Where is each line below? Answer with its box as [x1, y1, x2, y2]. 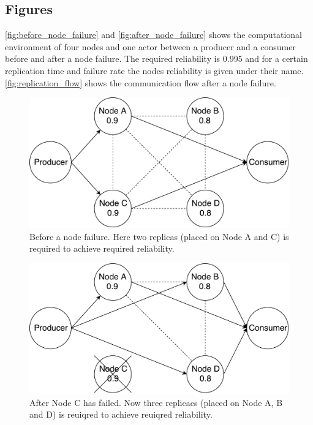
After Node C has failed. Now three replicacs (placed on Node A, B [29, 396, 283, 408]
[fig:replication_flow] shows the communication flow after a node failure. [5, 76, 276, 89]
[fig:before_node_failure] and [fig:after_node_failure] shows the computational [5, 28, 302, 41]
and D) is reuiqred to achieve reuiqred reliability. [29, 408, 213, 421]
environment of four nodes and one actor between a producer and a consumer [5, 40, 296, 53]
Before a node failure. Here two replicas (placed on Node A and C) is [29, 230, 289, 243]
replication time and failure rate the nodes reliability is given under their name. [5, 64, 304, 77]
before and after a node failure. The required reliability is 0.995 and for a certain [5, 52, 308, 65]
